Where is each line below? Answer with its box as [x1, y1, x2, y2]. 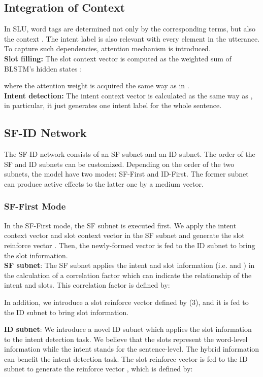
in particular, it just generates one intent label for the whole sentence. [4, 100, 222, 111]
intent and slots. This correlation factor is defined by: [4, 280, 170, 290]
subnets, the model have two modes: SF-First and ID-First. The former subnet [4, 168, 249, 179]
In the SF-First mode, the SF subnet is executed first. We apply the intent [4, 220, 237, 230]
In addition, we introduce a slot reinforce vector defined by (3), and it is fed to [4, 296, 249, 307]
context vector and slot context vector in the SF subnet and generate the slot [4, 230, 245, 241]
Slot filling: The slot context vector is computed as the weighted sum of [4, 53, 232, 63]
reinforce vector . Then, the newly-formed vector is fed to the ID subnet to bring [4, 239, 255, 250]
